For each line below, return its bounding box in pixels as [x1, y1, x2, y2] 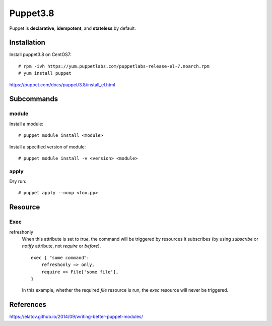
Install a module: [9, 121, 44, 127]
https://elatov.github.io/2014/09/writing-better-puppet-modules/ [9, 313, 144, 320]
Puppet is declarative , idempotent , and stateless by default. [9, 25, 136, 31]
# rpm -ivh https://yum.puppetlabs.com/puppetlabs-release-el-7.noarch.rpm [18, 63, 210, 69]
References [9, 300, 46, 309]
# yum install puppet [18, 71, 72, 76]
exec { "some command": [31, 255, 90, 260]
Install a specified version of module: [9, 144, 86, 150]
